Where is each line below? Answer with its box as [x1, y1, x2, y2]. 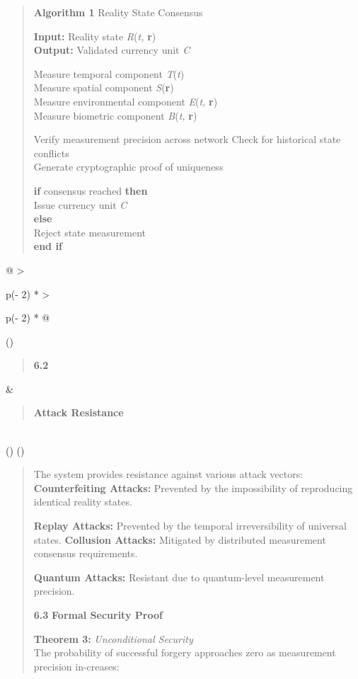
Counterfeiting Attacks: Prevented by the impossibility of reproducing [33, 480, 353, 495]
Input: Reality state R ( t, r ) [33, 28, 156, 43]
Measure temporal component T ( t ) [33, 66, 185, 81]
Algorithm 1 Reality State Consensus [33, 5, 203, 19]
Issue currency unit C [33, 197, 127, 212]
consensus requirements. [33, 546, 138, 561]
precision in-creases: [33, 658, 120, 673]
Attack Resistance [33, 405, 124, 420]
